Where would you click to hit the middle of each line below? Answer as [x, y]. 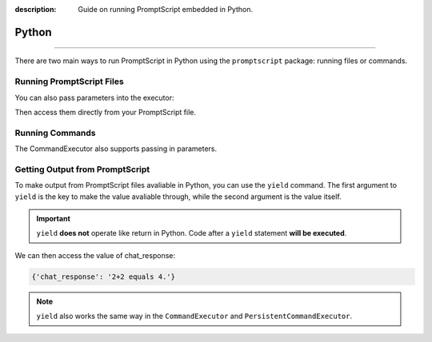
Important [54, 219]
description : [36, 9]
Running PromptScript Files [69, 82]
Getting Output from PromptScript [82, 169]
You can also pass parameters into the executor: [94, 97]
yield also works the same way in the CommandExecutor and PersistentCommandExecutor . [194, 316]
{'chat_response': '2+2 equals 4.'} [104, 276]
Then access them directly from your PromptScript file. [105, 112]
